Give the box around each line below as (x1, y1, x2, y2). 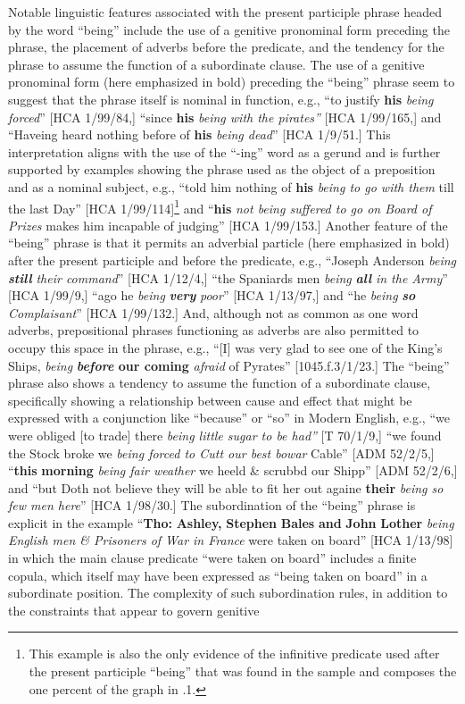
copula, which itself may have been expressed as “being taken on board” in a (8, 566, 428, 584)
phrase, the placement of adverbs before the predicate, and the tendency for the (8, 38, 444, 56)
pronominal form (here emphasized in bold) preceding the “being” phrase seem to (8, 72, 455, 91)
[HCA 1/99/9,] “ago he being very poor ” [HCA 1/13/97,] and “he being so (8, 286, 416, 305)
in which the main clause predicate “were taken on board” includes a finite (8, 549, 417, 567)
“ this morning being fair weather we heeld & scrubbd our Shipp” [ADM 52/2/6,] (8, 461, 458, 480)
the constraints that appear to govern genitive (8, 600, 260, 619)
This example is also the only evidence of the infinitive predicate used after (29, 644, 440, 663)
